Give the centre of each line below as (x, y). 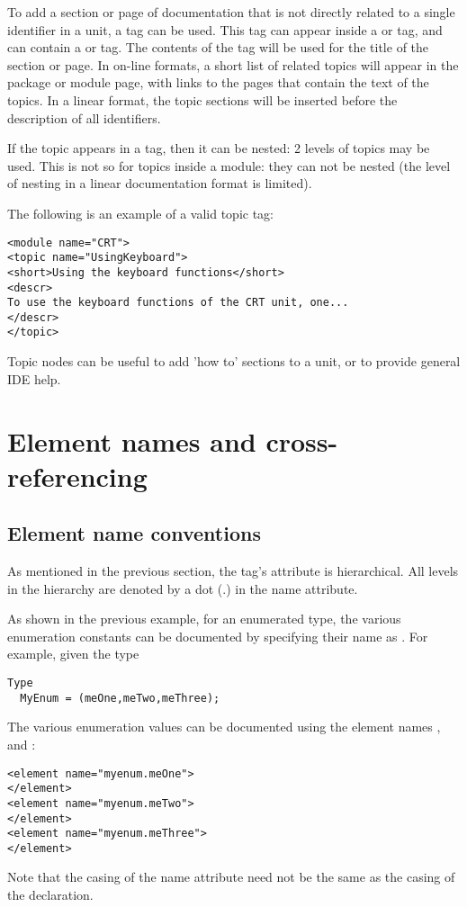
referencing (77, 476)
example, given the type (73, 654)
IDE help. (34, 378)
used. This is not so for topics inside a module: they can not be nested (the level (229, 165)
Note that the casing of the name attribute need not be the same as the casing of (231, 877)
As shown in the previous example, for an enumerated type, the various (204, 619)
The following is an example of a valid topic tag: (141, 213)
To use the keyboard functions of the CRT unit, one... (178, 303)
